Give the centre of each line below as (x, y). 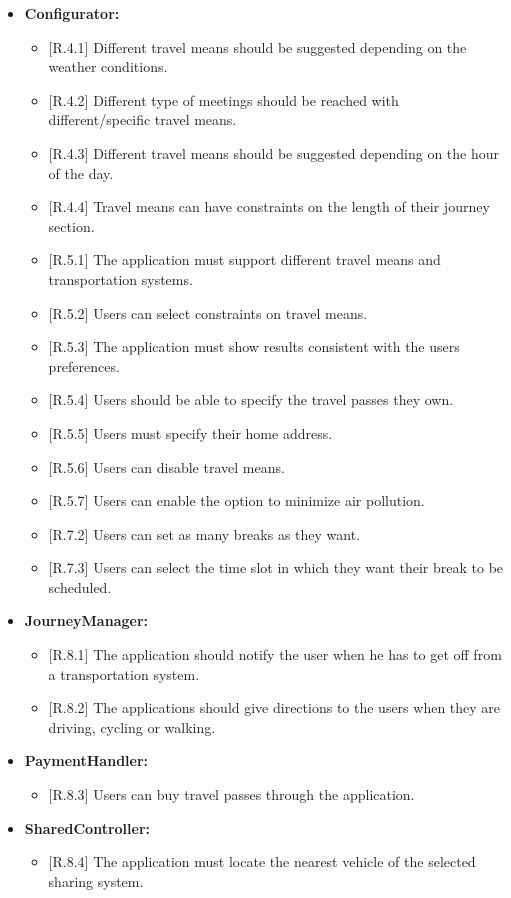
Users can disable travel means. (189, 466)
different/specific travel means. (142, 119)
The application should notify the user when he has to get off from (297, 654)
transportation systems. (120, 278)
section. (71, 225)
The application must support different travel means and (267, 259)
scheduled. (80, 586)
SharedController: (87, 827)
